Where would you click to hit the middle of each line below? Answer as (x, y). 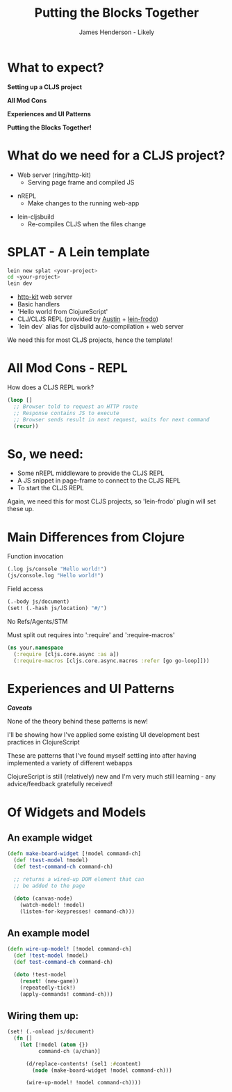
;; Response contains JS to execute (66, 413)
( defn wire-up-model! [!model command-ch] (69, 949)
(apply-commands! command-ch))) (66, 994)
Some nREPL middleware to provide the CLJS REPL (91, 473)
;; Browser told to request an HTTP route (76, 407)
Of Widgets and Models (77, 812)
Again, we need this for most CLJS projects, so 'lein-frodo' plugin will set (112, 501)
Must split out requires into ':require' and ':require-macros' (91, 634)
